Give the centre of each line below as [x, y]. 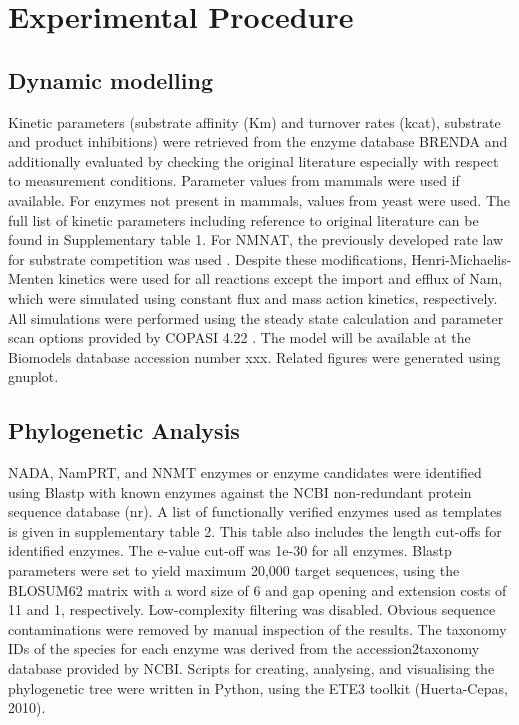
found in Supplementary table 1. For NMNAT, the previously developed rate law [256, 239]
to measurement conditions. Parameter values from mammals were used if [234, 180]
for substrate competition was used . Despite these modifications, [207, 258]
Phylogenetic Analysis [124, 430]
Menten [31, 278]
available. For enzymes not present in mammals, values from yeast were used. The [259, 199]
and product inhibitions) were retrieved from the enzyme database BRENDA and [258, 141]
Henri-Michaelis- [461, 258]
